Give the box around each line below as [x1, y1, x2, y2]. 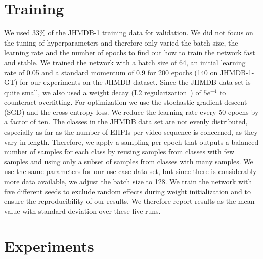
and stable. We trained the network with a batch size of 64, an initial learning [4, 57, 246, 67]
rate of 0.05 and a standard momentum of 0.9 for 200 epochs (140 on [4, 67, 218, 77]
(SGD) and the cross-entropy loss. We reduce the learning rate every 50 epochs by [4, 106, 259, 117]
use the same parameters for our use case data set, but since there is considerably [4, 166, 257, 177]
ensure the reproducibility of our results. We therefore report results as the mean [4, 196, 255, 206]
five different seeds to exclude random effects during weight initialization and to [4, 186, 251, 196]
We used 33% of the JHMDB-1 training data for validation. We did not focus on [4, 27, 253, 38]
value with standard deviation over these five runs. [4, 205, 161, 216]
